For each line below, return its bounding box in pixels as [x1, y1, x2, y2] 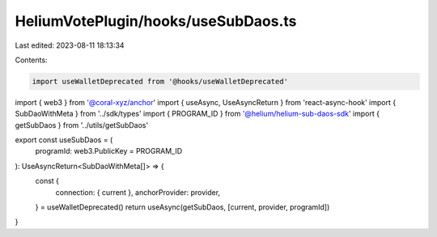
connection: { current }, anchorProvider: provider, [55, 187, 221, 197]
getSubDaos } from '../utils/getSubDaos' [15, 120, 149, 129]
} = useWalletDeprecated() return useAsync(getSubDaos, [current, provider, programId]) [35, 202, 330, 212]
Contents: [15, 55, 48, 65]
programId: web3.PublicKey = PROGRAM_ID [35, 146, 183, 156]
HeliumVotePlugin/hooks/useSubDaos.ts [15, 12, 297, 30]
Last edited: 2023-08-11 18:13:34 [15, 40, 125, 50]
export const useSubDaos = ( [15, 135, 113, 145]
